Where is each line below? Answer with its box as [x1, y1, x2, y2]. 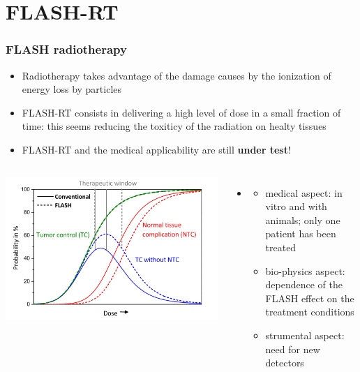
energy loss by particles [22, 82, 122, 96]
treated [265, 239, 297, 254]
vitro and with [265, 199, 327, 214]
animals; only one [265, 212, 340, 227]
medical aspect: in [265, 185, 343, 200]
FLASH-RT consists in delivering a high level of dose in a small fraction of [22, 105, 341, 119]
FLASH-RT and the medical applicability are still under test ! [22, 142, 291, 156]
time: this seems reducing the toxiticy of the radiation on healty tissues [22, 119, 327, 133]
